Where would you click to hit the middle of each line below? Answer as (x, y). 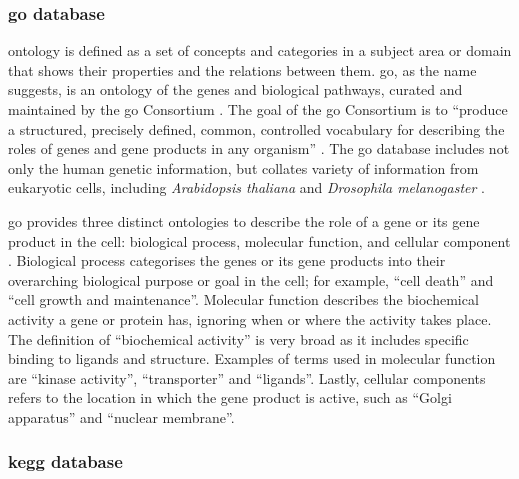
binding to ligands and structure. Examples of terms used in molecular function (252, 358)
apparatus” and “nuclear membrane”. (121, 416)
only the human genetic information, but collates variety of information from (243, 167)
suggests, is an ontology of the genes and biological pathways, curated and (235, 89)
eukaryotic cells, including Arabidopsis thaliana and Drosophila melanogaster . (246, 187)
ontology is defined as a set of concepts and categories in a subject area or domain (260, 50)
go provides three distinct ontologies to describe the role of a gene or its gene (244, 220)
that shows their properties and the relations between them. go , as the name (242, 69)
